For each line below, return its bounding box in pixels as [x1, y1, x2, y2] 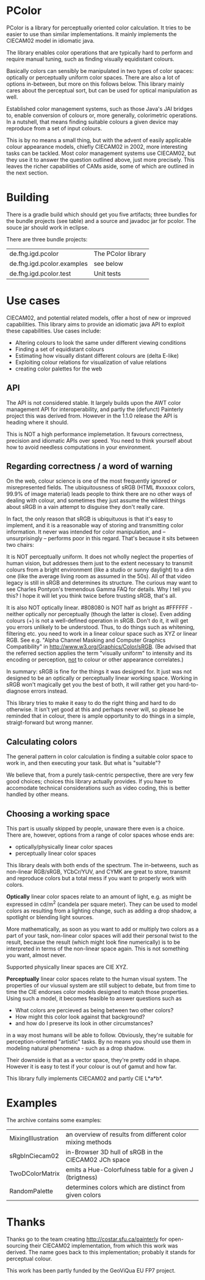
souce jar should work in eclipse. [6, 224, 90, 231]
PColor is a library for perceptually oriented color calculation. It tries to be [6, 24, 191, 31]
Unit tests [93, 269, 121, 277]
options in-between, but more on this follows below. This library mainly [6, 80, 185, 88]
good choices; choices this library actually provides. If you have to [6, 778, 173, 785]
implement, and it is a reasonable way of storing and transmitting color [6, 522, 184, 529]
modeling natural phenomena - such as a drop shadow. [6, 1044, 145, 1052]
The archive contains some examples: [6, 1116, 102, 1124]
